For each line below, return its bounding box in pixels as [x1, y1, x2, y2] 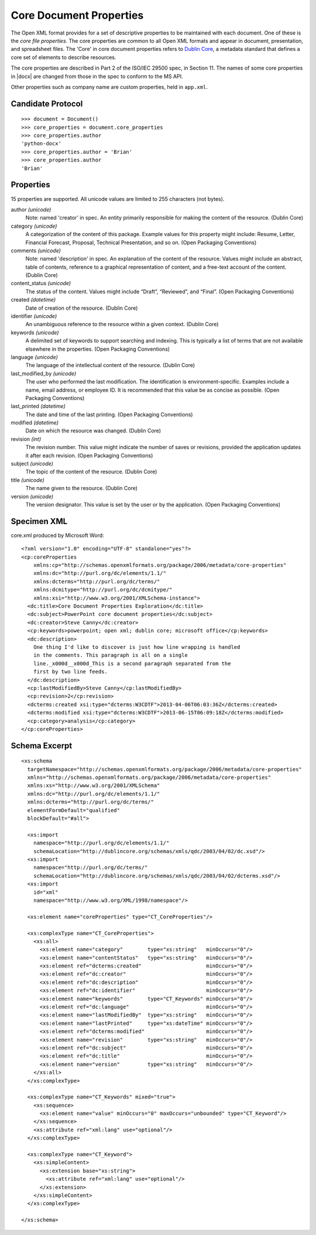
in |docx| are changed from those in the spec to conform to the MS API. [11, 73, 183, 80]
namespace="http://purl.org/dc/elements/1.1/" [33, 840, 170, 846]
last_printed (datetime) [11, 403, 66, 410]
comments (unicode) [11, 247, 61, 254]
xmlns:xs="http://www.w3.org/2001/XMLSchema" [27, 782, 160, 789]
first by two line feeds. [33, 668, 108, 675]
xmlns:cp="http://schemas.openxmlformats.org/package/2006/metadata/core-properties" [33, 562, 287, 569]
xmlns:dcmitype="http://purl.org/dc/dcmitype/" [33, 586, 173, 593]
